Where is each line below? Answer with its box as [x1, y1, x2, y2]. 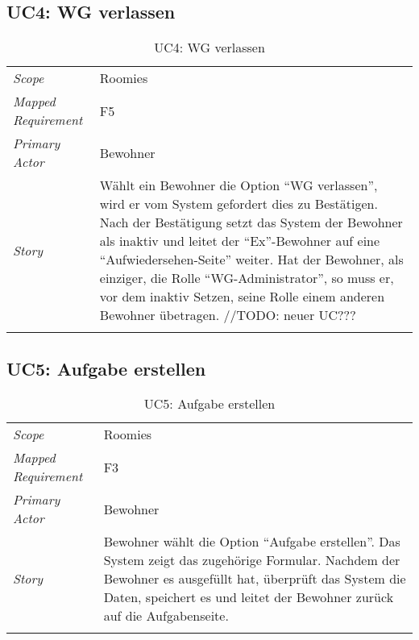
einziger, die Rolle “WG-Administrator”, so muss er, [99, 268, 394, 288]
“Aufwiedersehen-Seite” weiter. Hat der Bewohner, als [99, 250, 404, 269]
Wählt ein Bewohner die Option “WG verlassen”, [99, 176, 378, 195]
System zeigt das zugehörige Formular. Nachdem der [103, 551, 400, 570]
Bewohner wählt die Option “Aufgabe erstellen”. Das [103, 532, 400, 551]
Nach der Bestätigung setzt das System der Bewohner [99, 213, 403, 232]
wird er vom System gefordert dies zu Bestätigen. [99, 194, 378, 214]
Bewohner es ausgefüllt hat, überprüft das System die [103, 569, 406, 588]
